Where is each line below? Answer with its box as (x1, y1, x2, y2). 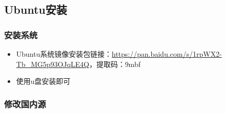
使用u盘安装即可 (16, 76, 71, 86)
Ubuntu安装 (4, 2, 67, 17)
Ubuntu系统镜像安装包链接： (16, 49, 112, 59)
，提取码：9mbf (89, 58, 141, 69)
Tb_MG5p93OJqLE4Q (16, 58, 89, 69)
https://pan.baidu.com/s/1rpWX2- (111, 49, 222, 59)
